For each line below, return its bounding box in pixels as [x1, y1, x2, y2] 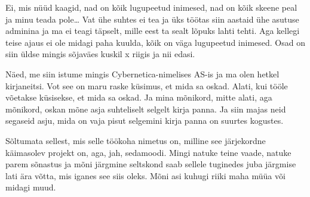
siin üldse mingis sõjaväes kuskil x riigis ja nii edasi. [5, 48, 195, 60]
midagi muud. [5, 181, 56, 193]
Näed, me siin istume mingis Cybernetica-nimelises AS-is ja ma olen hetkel [5, 67, 280, 80]
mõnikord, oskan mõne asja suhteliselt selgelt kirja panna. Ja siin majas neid [5, 102, 286, 115]
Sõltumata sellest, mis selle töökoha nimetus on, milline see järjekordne [5, 134, 266, 146]
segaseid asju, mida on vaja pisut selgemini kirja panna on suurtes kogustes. [5, 114, 284, 127]
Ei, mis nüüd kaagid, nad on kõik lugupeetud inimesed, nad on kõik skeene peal [5, 1, 297, 13]
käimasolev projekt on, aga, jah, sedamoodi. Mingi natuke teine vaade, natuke [5, 146, 291, 158]
